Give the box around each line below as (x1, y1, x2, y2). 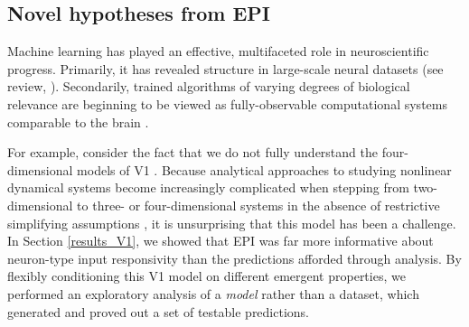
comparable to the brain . (7, 112, 149, 131)
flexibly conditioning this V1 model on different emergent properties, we (7, 266, 406, 285)
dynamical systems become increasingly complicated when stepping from (7, 178, 409, 197)
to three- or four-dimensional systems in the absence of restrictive (77, 195, 440, 214)
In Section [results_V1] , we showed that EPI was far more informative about (7, 231, 434, 250)
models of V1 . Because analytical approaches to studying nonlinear (77, 160, 452, 179)
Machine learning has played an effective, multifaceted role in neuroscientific (7, 42, 429, 61)
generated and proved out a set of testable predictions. (7, 302, 310, 321)
